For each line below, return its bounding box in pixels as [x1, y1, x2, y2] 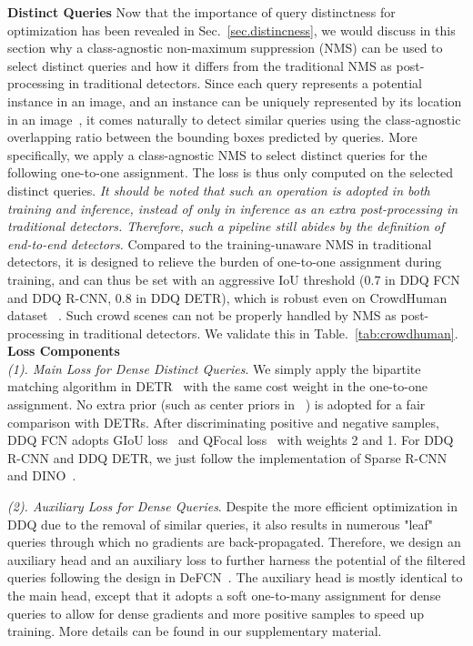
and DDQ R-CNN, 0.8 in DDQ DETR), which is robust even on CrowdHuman [7, 288, 448, 307]
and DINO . [7, 466, 76, 485]
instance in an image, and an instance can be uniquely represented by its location [7, 91, 462, 110]
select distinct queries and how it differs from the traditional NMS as [7, 56, 392, 75]
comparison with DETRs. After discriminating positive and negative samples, [7, 412, 439, 431]
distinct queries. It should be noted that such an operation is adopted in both [7, 180, 430, 199]
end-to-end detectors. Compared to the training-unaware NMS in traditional [7, 234, 432, 253]
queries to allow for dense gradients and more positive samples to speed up [7, 603, 424, 622]
